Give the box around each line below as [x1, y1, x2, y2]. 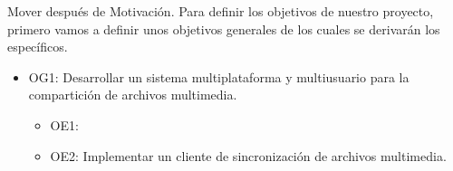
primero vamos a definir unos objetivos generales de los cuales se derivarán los [7, 19, 440, 38]
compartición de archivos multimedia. [28, 85, 237, 104]
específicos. [7, 37, 68, 56]
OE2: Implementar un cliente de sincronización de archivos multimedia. [50, 146, 447, 165]
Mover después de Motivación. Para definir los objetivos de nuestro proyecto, [7, 2, 434, 20]
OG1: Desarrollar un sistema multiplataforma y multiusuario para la [28, 67, 410, 86]
